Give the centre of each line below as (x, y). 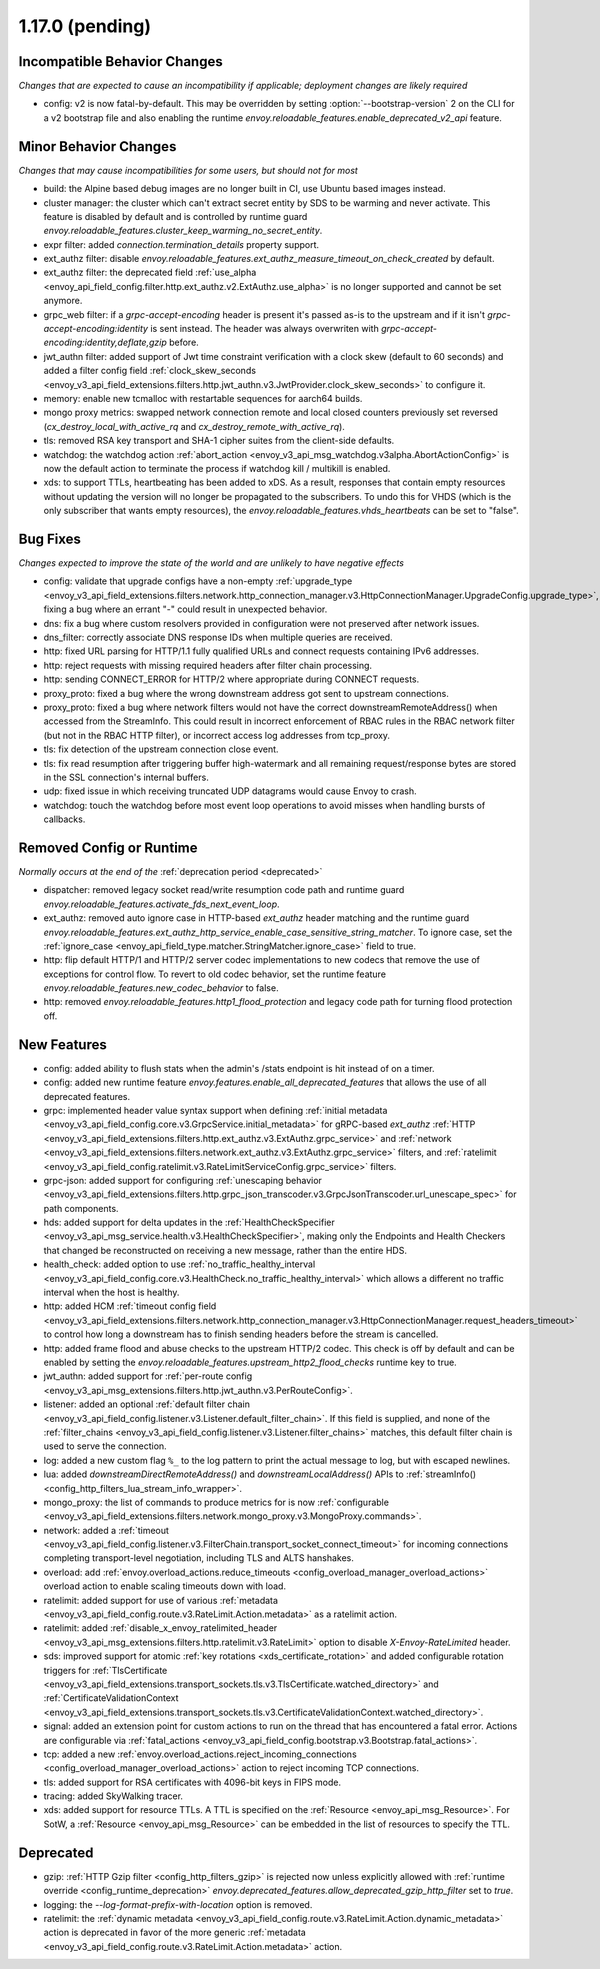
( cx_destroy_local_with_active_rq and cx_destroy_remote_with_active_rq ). (194, 426)
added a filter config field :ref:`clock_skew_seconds (150, 371)
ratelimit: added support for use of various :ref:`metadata (161, 1600)
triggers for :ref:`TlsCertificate (105, 1670)
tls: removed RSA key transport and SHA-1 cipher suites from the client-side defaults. (219, 441)
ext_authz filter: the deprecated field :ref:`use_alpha (150, 272)
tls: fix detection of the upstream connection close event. (161, 749)
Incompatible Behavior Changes (121, 61)
